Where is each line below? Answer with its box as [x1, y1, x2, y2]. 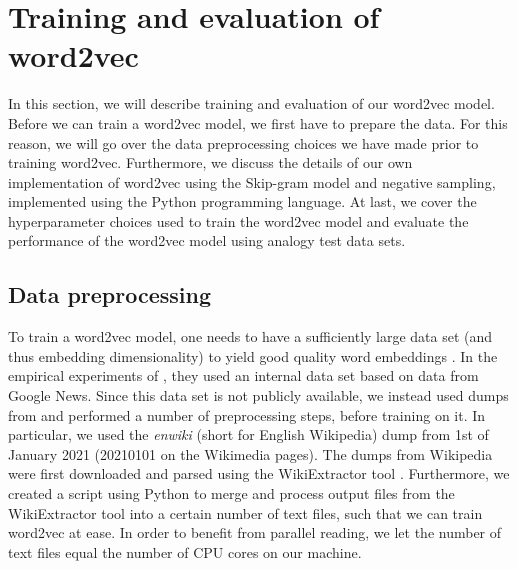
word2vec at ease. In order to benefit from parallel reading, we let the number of [8, 522, 502, 543]
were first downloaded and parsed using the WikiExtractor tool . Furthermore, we [8, 463, 510, 484]
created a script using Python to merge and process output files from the [8, 483, 455, 504]
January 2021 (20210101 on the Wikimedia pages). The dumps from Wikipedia [8, 443, 493, 464]
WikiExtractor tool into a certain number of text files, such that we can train [8, 502, 483, 523]
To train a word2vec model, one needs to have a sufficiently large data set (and [8, 326, 493, 347]
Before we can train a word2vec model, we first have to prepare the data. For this [8, 112, 508, 133]
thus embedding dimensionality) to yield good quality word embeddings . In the [8, 345, 498, 366]
